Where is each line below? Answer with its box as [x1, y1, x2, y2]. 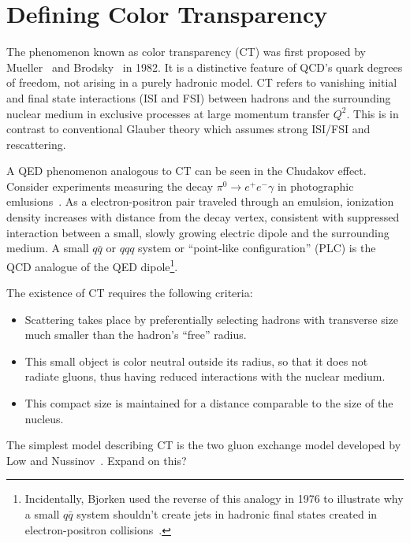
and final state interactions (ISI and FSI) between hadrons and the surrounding [6, 89, 391, 106]
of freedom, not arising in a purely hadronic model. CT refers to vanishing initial [6, 74, 397, 91]
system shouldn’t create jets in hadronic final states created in [76, 506, 378, 523]
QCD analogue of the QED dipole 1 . [6, 255, 178, 274]
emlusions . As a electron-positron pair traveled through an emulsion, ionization [6, 193, 394, 210]
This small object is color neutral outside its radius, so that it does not [24, 352, 368, 369]
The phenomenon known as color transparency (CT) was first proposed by [6, 43, 366, 60]
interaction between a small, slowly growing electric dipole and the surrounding [6, 224, 389, 240]
